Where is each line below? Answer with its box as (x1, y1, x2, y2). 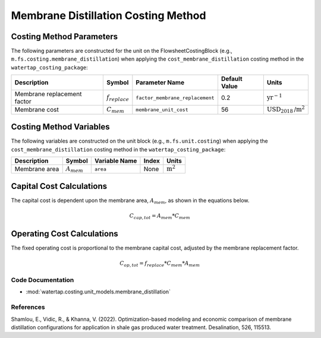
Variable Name (94, 156, 137, 165)
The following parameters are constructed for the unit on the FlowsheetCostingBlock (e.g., (11, 48, 233, 55)
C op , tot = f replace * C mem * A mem (119, 260, 200, 268)
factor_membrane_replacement (136, 94, 215, 101)
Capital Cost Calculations (11, 181, 107, 191)
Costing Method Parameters (11, 31, 118, 42)
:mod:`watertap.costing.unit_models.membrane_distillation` (26, 288, 171, 295)
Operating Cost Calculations (11, 229, 118, 239)
